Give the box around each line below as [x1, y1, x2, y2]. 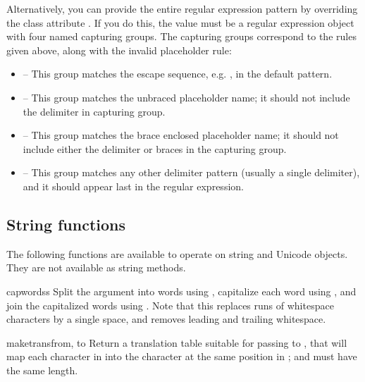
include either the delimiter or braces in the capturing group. [23, 141, 287, 156]
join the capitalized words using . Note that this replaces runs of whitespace [6, 297, 334, 312]
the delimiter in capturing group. [23, 104, 166, 118]
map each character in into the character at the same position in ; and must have [6, 349, 357, 364]
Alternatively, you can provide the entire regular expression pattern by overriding [6, 1, 358, 16]
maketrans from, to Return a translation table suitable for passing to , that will [6, 335, 347, 350]
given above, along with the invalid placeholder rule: [6, 42, 232, 57]
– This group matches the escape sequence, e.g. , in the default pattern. [23, 66, 333, 81]
